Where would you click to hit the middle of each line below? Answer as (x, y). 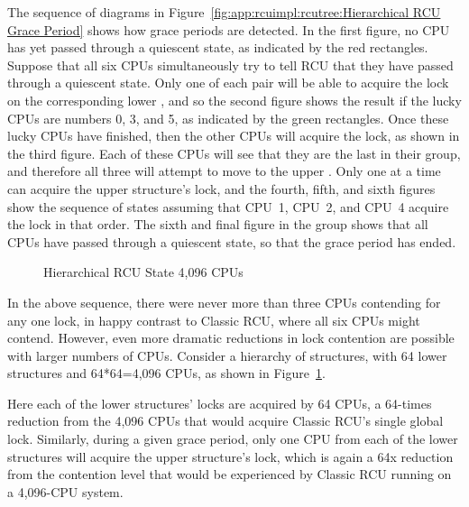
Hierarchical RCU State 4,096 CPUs (143, 272)
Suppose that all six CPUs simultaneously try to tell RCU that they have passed (230, 65)
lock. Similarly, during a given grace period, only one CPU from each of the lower (233, 439)
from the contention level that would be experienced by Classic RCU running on (230, 474)
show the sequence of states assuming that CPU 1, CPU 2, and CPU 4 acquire (228, 206)
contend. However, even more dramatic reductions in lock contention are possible (231, 338)
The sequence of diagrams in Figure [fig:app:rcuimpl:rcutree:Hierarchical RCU (224, 12)
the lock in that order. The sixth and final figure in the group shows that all (218, 224)
